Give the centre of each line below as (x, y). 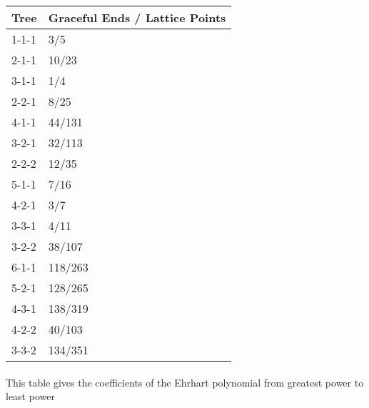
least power (30, 396)
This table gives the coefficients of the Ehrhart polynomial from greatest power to (185, 382)
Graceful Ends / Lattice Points (137, 18)
